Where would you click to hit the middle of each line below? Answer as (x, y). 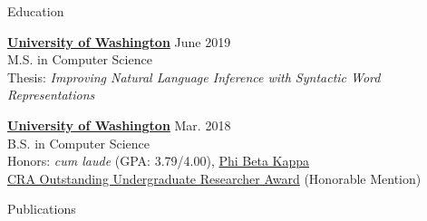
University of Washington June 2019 (119, 41)
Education (36, 11)
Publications (42, 209)
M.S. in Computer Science (80, 59)
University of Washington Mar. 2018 (119, 125)
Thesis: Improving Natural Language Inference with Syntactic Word (194, 77)
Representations (51, 95)
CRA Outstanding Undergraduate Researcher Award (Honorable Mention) (214, 178)
